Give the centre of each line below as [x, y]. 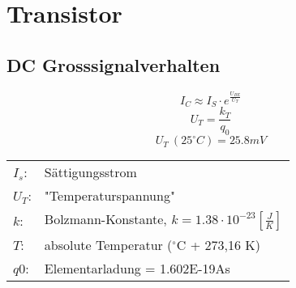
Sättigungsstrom [90, 172]
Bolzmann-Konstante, [105, 219]
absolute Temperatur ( [108, 245]
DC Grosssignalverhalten [114, 64]
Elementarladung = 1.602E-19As [137, 269]
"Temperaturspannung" [109, 196]
